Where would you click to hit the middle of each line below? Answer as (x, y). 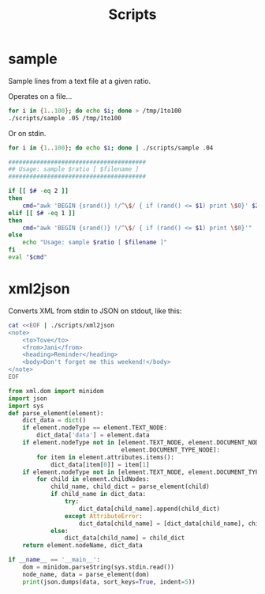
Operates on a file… (40, 96)
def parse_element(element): (56, 413)
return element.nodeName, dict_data (83, 546)
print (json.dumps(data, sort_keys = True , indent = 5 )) (109, 582)
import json (28, 398)
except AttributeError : (104, 516)
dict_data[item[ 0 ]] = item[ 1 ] (100, 464)
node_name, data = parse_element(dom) (86, 574)
